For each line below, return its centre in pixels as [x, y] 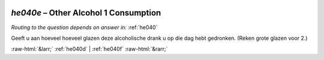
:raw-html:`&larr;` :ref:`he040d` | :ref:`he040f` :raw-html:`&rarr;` [89, 49]
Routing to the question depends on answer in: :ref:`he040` [84, 27]
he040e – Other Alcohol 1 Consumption [86, 13]
